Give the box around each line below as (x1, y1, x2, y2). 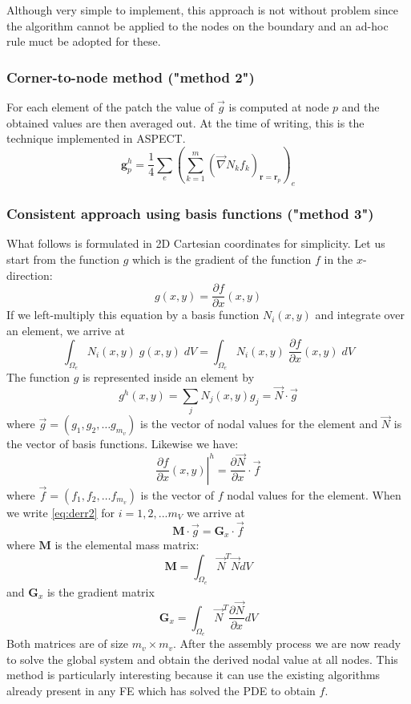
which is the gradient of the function (131, 250, 312, 267)
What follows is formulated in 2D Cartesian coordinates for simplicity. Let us (6, 235, 385, 252)
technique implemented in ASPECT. (6, 130, 186, 147)
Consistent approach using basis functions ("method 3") (6, 204, 374, 224)
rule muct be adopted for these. (6, 33, 161, 50)
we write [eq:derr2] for (6, 504, 115, 520)
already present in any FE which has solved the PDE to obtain (6, 682, 316, 698)
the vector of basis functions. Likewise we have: (6, 435, 239, 452)
